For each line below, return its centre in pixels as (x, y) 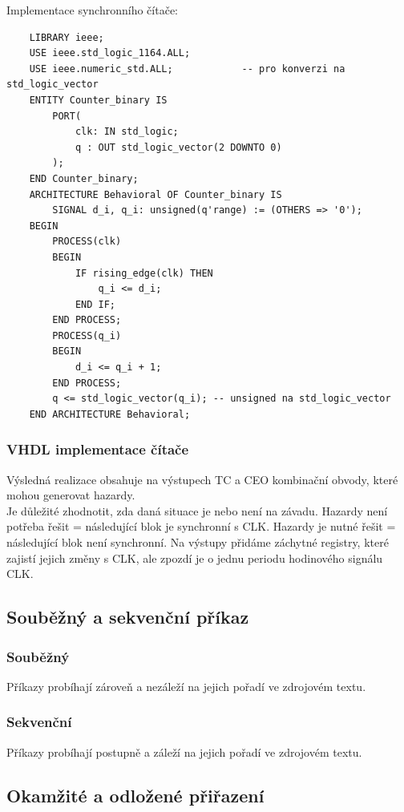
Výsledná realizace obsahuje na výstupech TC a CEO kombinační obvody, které (202, 479)
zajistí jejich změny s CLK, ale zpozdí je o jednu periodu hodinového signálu (195, 557)
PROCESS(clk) (87, 242)
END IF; (95, 304)
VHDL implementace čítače (98, 449)
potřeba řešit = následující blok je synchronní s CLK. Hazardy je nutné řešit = (201, 526)
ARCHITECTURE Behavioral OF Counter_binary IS (156, 194)
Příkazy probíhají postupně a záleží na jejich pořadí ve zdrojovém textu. (184, 751)
